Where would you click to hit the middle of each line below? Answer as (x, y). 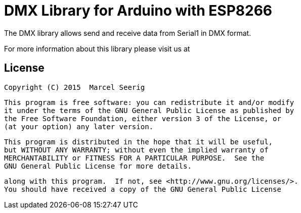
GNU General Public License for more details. (98, 166)
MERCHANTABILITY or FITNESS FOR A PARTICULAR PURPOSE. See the (134, 158)
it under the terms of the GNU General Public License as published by (149, 110)
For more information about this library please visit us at (97, 48)
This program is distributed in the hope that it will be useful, (139, 142)
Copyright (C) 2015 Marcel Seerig (75, 87)
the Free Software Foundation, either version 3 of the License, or (143, 118)
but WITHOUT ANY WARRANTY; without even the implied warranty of (136, 150)
